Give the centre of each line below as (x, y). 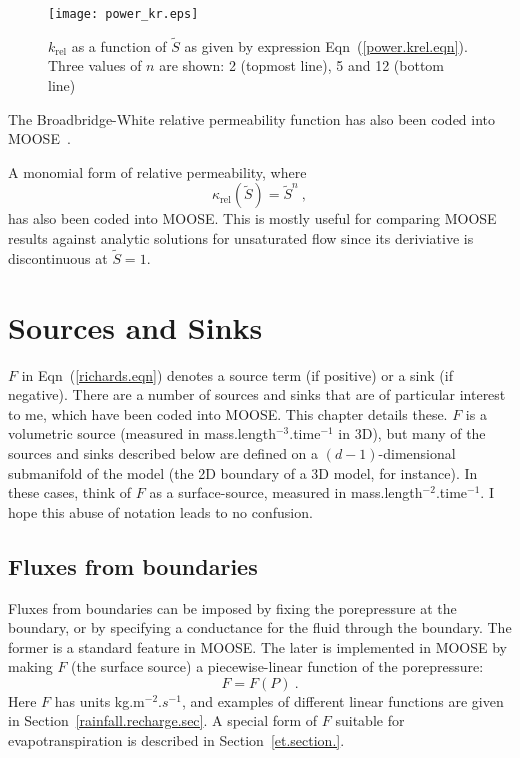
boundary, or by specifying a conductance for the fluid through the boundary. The (260, 627)
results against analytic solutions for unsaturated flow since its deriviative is (241, 238)
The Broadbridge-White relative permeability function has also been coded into (252, 118)
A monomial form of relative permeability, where (157, 171)
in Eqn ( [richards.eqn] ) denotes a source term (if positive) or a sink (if (237, 374)
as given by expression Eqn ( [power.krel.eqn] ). (326, 45)
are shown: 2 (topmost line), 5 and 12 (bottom (302, 65)
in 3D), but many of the (412, 433)
